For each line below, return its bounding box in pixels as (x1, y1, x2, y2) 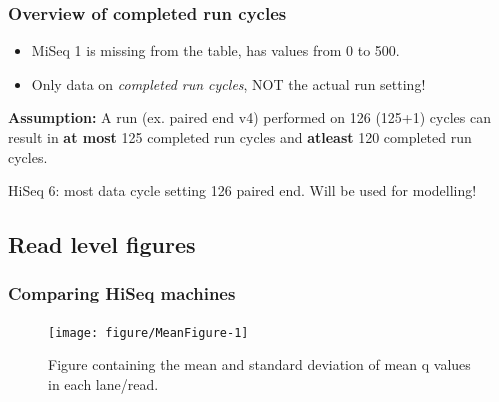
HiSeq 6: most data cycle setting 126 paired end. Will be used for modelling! (8, 180, 477, 201)
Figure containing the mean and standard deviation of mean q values (48, 354, 471, 375)
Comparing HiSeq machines (8, 281, 236, 306)
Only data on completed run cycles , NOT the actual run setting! (31, 73, 426, 94)
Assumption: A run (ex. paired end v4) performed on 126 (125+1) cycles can (8, 107, 491, 128)
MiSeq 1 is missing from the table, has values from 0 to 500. (31, 40, 400, 61)
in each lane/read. (48, 374, 159, 395)
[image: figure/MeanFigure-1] (48, 325, 249, 340)
